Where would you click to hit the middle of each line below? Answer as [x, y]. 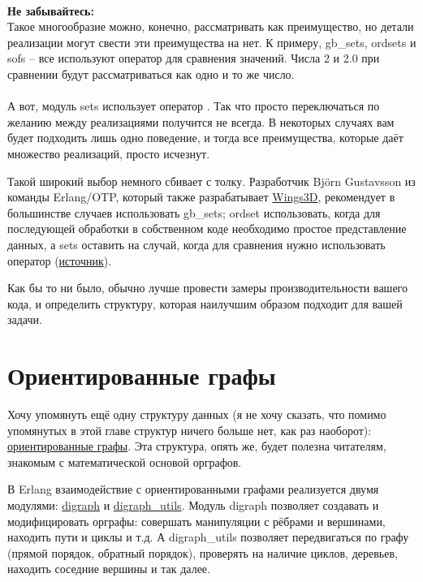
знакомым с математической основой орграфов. [125, 461]
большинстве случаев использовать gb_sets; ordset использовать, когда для [194, 212]
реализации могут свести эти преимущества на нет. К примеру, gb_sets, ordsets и [212, 42]
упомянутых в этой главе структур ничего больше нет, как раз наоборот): [190, 430]
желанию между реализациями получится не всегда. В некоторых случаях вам [201, 121]
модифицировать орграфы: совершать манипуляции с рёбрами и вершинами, [196, 521]
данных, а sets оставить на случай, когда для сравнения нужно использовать [196, 244]
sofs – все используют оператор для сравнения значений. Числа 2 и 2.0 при [194, 58]
